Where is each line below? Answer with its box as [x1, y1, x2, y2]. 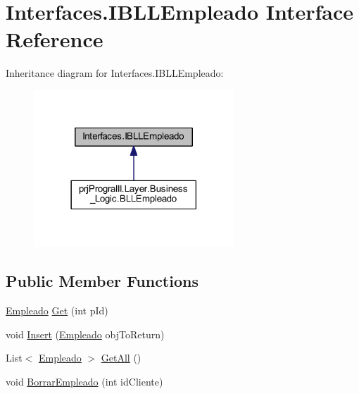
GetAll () [101, 350, 141, 365]
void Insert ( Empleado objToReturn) [6, 326, 165, 341]
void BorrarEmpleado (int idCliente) [6, 374, 163, 389]
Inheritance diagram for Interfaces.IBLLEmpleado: [6, 66, 224, 80]
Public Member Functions [6, 270, 199, 292]
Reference [6, 25, 103, 54]
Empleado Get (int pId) [6, 303, 108, 318]
